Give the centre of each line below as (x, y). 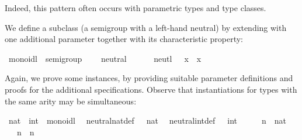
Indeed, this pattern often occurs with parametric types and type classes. (136, 8)
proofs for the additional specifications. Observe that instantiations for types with (151, 89)
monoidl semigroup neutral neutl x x (105, 58)
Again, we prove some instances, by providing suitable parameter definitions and (149, 78)
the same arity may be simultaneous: (71, 101)
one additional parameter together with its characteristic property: (124, 39)
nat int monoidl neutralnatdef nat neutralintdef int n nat (147, 120)
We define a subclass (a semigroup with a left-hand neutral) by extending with (146, 27)
